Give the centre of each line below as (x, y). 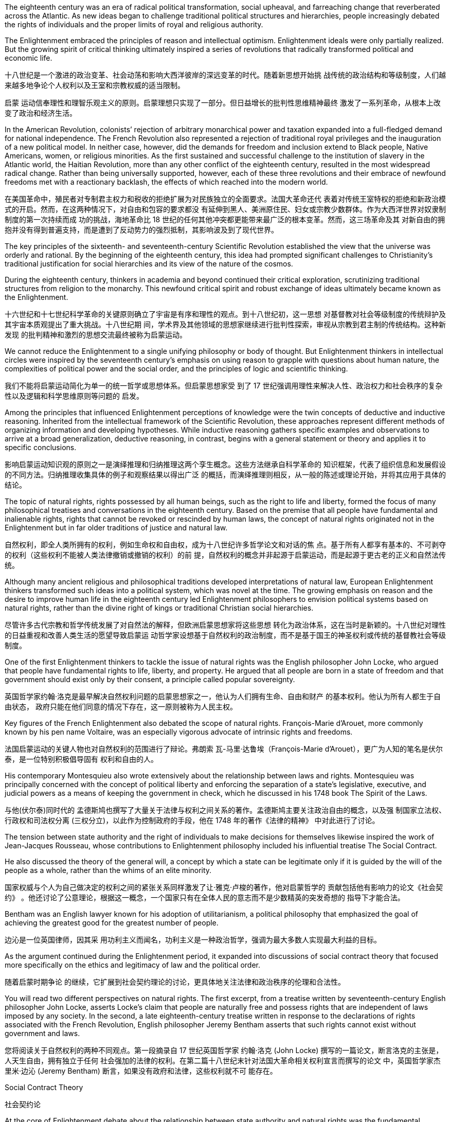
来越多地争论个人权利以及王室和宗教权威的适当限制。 (95, 85)
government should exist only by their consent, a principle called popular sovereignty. (150, 679)
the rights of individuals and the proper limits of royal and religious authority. (134, 24)
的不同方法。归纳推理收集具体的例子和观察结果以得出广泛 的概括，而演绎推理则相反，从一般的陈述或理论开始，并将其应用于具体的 (225, 475)
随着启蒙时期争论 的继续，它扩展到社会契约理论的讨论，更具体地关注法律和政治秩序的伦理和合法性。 (175, 982)
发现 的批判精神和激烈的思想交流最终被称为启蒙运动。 (96, 335)
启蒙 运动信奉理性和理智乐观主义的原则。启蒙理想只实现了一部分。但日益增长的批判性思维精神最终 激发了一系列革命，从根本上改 (223, 103)
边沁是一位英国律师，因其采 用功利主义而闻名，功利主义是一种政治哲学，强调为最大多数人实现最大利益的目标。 (193, 940)
